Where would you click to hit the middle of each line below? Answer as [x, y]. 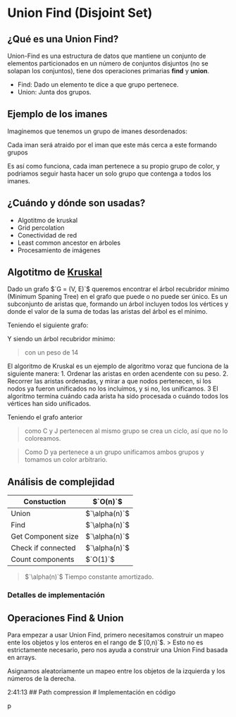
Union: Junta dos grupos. [54, 92]
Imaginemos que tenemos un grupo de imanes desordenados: [98, 131]
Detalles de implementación [56, 595]
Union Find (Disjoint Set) [80, 13]
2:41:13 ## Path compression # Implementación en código [92, 692]
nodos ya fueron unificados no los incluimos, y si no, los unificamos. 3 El [113, 388]
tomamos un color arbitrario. [66, 460]
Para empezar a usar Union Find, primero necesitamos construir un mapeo [116, 635]
